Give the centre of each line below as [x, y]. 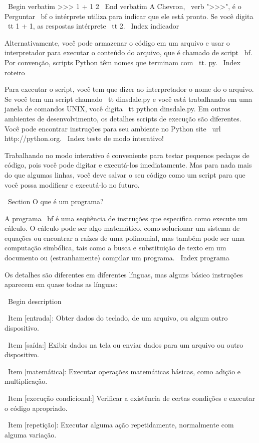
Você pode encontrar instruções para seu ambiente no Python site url [113, 128]
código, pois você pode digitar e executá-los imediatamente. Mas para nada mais [128, 165]
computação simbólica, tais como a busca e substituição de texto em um [115, 248]
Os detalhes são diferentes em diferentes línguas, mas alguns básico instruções [124, 274]
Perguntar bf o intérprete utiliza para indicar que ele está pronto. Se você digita [129, 16]
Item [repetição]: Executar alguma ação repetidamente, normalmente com [121, 425]
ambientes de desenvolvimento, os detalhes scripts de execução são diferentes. [123, 118]
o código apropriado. [36, 408]
